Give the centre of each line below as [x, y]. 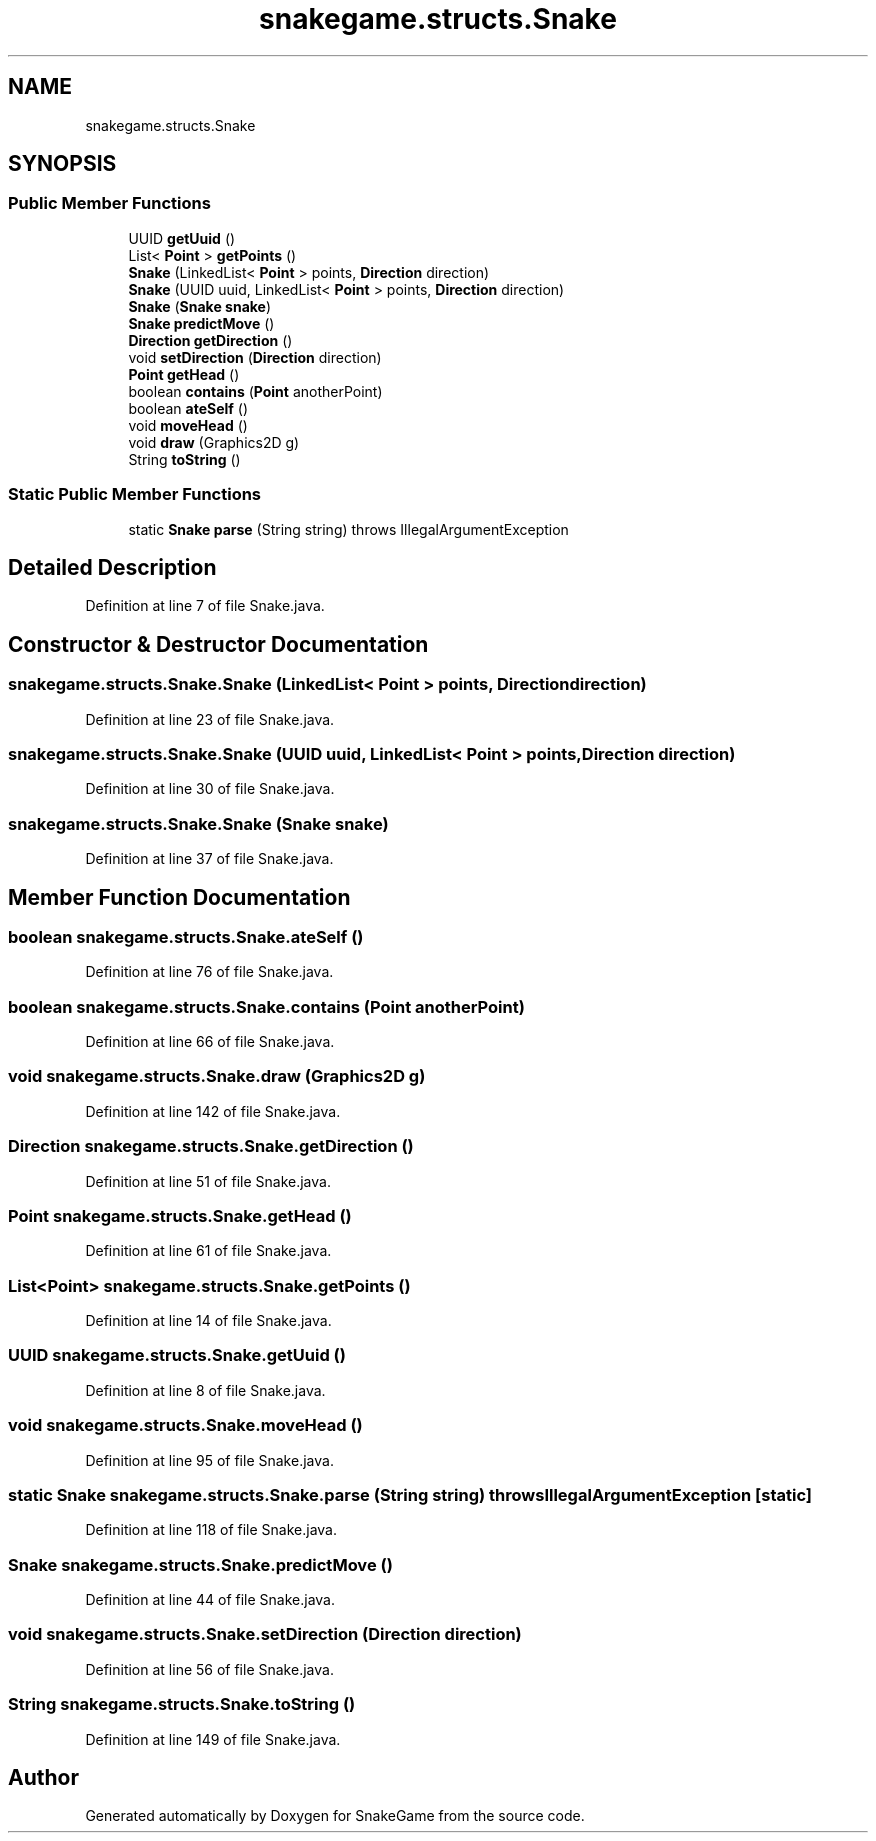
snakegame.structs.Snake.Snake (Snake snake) [198, 823]
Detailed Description [112, 567]
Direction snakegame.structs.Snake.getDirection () [211, 1146]
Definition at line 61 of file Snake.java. [208, 1251]
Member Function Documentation [179, 897]
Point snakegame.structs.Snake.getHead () [180, 1215]
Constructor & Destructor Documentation [218, 644]
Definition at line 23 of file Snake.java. [210, 719]
